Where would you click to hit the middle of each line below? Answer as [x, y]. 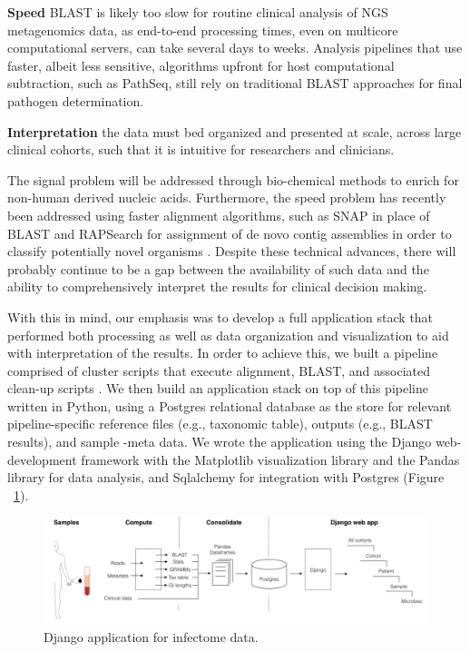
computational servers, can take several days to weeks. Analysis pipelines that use [235, 48]
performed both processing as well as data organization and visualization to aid [228, 335]
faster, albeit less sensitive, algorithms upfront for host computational [201, 65]
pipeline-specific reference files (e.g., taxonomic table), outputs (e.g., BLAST [220, 424]
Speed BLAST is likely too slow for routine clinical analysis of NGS [198, 12]
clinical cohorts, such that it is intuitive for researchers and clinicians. [201, 149]
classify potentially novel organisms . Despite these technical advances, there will [232, 251]
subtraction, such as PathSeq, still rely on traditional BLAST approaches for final [235, 83]
